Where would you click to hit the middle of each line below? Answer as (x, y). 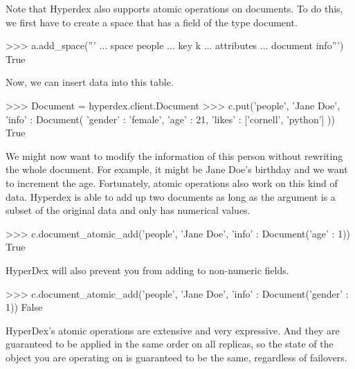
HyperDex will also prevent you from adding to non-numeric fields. (147, 270)
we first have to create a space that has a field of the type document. (152, 22)
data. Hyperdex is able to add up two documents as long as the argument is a (171, 196)
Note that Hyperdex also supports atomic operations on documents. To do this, (174, 8)
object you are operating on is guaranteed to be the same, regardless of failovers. (176, 357)
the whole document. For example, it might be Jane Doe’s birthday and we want (177, 169)
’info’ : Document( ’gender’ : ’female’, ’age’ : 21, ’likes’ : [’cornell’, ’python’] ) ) (171, 119)
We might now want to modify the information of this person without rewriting (174, 155)
